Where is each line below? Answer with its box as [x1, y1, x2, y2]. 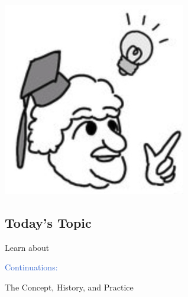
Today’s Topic [5, 213, 92, 231]
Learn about [5, 241, 50, 253]
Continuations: [5, 261, 58, 273]
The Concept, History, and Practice [5, 280, 134, 293]
